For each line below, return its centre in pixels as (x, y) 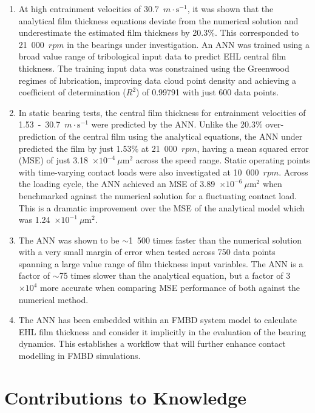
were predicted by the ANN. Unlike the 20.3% (177, 124)
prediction (37, 136)
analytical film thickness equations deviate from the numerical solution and (158, 20)
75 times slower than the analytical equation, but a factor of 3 (175, 275)
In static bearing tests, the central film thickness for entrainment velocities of (162, 112)
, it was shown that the (230, 9)
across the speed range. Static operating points (223, 160)
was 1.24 (34, 220)
